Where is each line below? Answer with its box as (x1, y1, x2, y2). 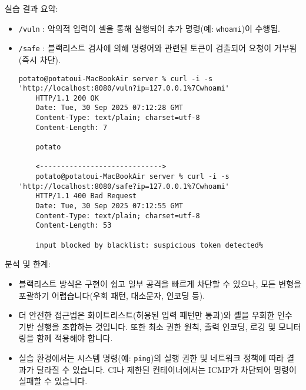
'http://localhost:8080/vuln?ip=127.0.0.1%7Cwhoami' (18, 84, 229, 93)
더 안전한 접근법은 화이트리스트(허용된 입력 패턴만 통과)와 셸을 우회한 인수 (18, 309, 292, 321)
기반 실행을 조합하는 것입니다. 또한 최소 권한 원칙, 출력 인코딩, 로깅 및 (18, 320, 276, 332)
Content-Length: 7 (35, 123, 108, 132)
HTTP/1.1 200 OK (35, 94, 99, 102)
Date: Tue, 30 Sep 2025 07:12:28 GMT (35, 104, 183, 112)
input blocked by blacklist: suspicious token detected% (35, 241, 264, 249)
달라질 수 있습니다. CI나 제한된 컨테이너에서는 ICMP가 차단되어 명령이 (36, 363, 297, 375)
